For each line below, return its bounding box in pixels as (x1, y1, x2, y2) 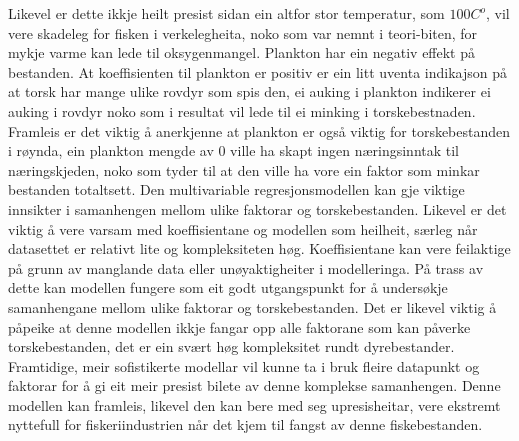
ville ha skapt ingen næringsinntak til (230, 140, 460, 161)
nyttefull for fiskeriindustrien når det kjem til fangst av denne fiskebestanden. (8, 414, 483, 435)
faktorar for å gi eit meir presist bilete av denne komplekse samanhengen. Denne (8, 375, 501, 396)
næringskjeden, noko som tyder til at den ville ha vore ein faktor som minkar (8, 159, 480, 180)
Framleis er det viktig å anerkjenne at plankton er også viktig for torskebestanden (8, 120, 511, 141)
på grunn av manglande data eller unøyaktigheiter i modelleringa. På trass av (8, 257, 484, 278)
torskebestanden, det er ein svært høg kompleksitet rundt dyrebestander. (8, 336, 455, 357)
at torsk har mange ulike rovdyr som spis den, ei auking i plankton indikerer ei (8, 81, 491, 102)
